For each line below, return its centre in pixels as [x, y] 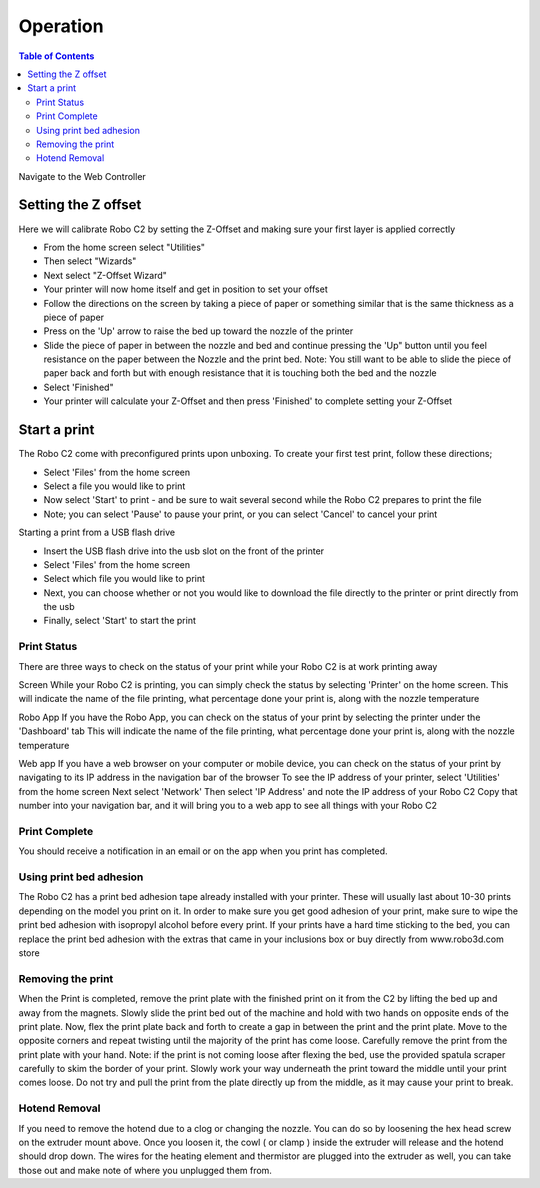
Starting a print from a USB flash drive [96, 532]
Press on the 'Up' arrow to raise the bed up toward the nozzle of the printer [198, 331]
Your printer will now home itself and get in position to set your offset [186, 289]
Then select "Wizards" [90, 261]
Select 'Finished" [78, 387]
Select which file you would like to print [124, 579]
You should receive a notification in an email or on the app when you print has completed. [203, 851]
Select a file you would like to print [114, 486]
